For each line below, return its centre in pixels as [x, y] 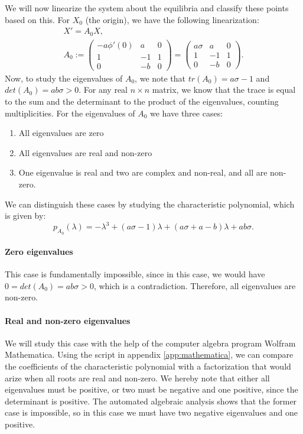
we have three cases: [187, 113]
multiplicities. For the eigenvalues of [70, 113]
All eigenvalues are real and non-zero [85, 152]
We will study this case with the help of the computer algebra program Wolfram [150, 343]
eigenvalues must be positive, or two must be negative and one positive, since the [151, 389]
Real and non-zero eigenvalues [68, 320]
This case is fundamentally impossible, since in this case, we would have [135, 274]
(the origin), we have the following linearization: [172, 19]
